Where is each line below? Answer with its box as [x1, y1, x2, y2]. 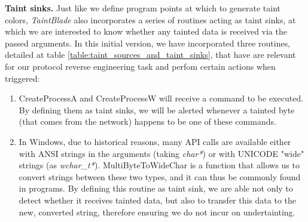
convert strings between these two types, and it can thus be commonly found [19, 170, 301, 183]
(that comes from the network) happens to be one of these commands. [19, 115, 276, 128]
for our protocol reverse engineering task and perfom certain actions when [5, 60, 276, 72]
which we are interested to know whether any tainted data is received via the [5, 25, 287, 38]
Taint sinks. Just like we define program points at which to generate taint [5, 2, 280, 14]
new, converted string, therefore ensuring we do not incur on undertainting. [19, 205, 295, 218]
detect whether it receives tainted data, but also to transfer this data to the [19, 193, 297, 206]
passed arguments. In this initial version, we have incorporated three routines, [5, 36, 291, 49]
